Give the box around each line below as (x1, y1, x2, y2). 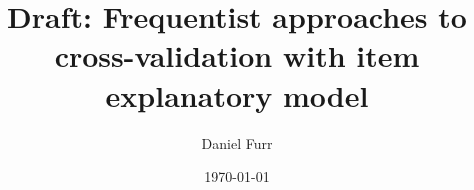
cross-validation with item (54, 35, 420, 76)
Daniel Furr (201, 132, 273, 153)
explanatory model (105, 74, 369, 115)
